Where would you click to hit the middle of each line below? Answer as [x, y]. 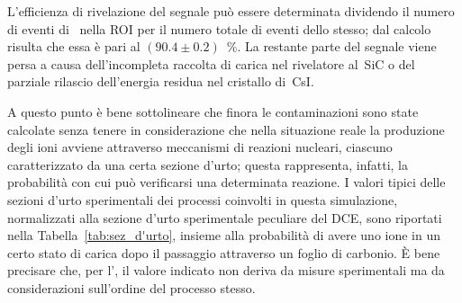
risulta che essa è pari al [74, 46]
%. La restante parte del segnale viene [331, 46]
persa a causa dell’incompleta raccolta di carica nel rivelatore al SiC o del [211, 63]
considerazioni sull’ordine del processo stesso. [131, 287]
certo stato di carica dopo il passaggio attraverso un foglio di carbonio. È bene [224, 252]
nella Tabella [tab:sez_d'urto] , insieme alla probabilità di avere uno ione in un [224, 235]
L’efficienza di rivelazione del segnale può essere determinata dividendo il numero [231, 11]
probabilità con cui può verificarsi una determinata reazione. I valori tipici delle [226, 182]
